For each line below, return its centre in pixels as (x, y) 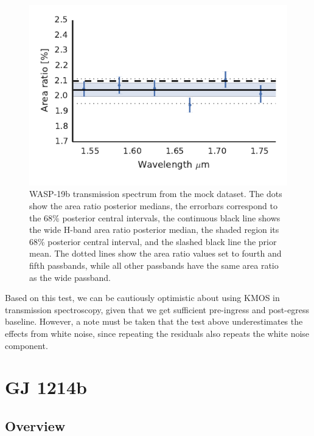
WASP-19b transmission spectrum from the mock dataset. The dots (156, 194)
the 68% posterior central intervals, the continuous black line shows (155, 217)
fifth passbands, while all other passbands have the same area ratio (154, 265)
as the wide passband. (70, 277)
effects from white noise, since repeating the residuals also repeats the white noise (157, 333)
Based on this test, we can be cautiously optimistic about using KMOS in (142, 298)
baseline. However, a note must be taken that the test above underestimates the (154, 321)
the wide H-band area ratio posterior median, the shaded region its (154, 230)
